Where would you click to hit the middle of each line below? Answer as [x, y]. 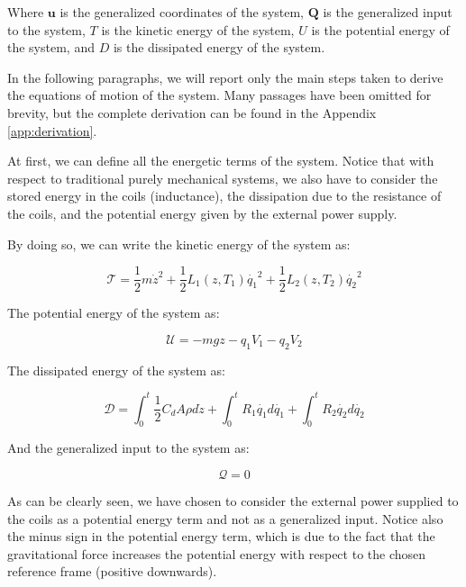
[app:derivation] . [52, 130]
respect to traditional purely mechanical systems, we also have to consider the [223, 178]
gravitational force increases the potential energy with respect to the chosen [217, 553]
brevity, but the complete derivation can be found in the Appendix [192, 112]
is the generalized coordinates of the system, [182, 12]
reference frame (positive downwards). [112, 571]
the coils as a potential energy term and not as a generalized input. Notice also [225, 518]
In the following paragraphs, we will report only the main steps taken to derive [225, 77]
